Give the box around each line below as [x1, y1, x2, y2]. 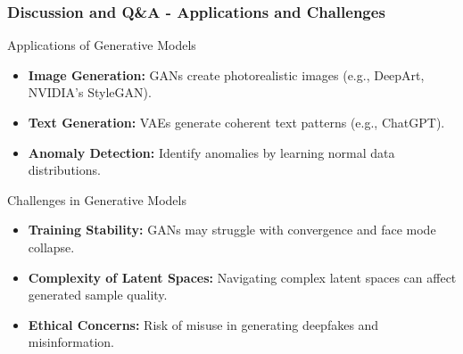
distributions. [28, 161, 101, 179]
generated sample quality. [28, 285, 168, 304]
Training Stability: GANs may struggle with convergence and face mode [28, 220, 436, 239]
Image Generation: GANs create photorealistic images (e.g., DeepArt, [28, 65, 425, 84]
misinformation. [28, 333, 114, 351]
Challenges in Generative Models [7, 190, 186, 209]
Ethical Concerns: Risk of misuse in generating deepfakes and [28, 315, 379, 333]
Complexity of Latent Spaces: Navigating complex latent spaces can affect [28, 268, 457, 286]
